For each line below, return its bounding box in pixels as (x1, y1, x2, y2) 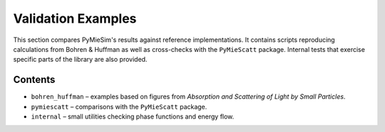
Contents (13, 74, 56, 86)
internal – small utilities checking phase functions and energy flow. (31, 112, 235, 121)
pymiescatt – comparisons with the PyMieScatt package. (31, 102, 207, 111)
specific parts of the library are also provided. (13, 55, 148, 64)
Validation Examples (13, 11, 137, 26)
